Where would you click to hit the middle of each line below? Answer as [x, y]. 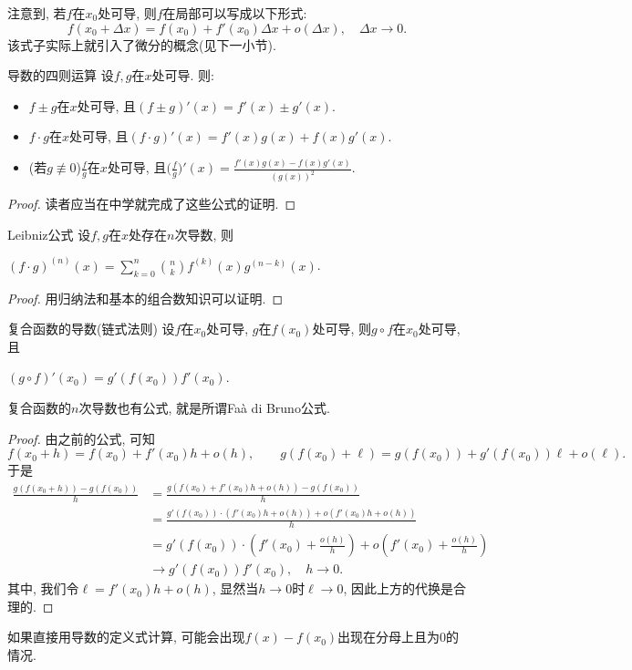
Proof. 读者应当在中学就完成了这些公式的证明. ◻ [152, 204]
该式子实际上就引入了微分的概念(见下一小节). [142, 44]
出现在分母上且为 [389, 637]
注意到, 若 [37, 13]
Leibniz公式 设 [49, 234]
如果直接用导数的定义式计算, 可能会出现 [126, 637]
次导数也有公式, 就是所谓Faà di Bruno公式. [204, 408]
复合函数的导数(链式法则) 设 [91, 329]
